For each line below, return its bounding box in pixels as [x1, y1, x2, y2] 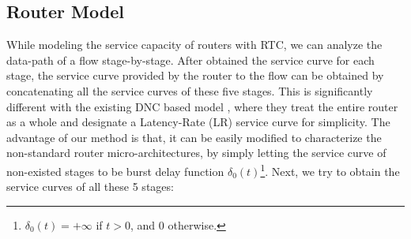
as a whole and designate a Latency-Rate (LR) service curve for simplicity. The [6, 114, 390, 130]
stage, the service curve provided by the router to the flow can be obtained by [6, 67, 384, 84]
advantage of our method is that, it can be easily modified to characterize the [6, 129, 382, 145]
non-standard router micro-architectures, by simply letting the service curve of [6, 144, 386, 161]
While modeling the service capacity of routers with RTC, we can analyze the [6, 36, 383, 53]
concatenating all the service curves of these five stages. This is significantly [6, 82, 373, 99]
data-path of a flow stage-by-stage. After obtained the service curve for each [6, 51, 375, 68]
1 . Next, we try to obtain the [260, 160, 400, 179]
